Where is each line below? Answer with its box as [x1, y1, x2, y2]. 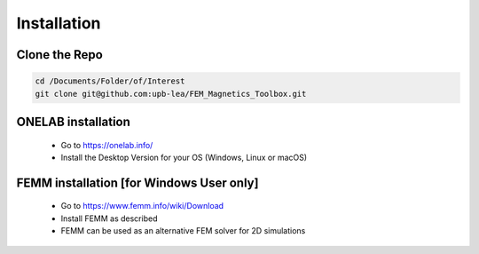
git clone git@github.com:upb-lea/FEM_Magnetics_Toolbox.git [35, 89, 307, 99]
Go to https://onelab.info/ [60, 139, 153, 150]
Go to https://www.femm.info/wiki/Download [60, 201, 224, 211]
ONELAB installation [16, 114, 130, 129]
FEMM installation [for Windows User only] [16, 175, 259, 190]
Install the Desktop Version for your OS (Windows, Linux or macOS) [60, 152, 308, 163]
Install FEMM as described [60, 213, 158, 224]
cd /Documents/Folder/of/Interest [35, 76, 185, 86]
